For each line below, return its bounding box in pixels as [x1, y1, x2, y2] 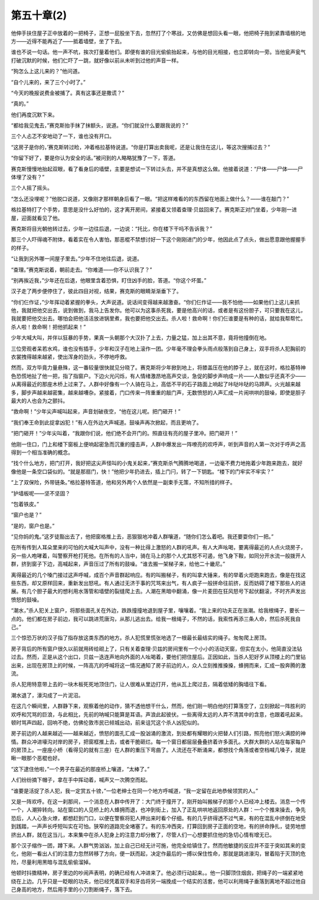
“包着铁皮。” [11, 500, 40, 507]
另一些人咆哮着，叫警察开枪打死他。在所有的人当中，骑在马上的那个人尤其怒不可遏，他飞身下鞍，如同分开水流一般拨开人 [11, 552, 306, 559]
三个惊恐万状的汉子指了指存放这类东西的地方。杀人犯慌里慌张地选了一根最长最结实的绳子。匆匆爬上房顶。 [11, 634, 270, 641]
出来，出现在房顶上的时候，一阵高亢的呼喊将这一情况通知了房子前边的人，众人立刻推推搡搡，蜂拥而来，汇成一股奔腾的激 [11, 661, 306, 669]
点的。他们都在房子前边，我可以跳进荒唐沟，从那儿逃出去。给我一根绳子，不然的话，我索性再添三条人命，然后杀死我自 [11, 615, 301, 622]
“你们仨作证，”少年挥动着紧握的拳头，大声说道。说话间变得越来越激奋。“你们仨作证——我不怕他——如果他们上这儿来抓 [11, 298, 300, 305]
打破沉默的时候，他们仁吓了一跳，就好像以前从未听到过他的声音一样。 [11, 57, 182, 64]
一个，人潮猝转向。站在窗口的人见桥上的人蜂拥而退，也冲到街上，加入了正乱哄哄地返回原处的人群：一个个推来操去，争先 [11, 806, 306, 813]
